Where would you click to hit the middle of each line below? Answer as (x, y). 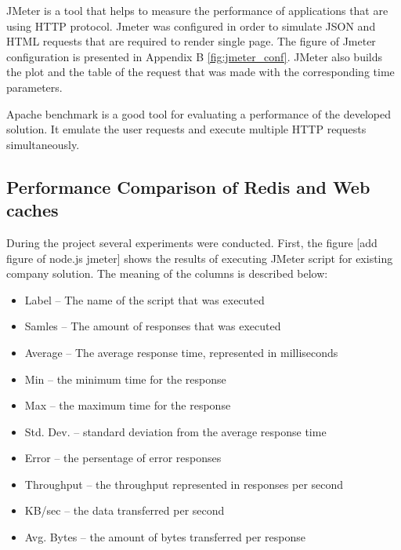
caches (33, 210)
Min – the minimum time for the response (125, 379)
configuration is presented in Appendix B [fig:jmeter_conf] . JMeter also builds (195, 56)
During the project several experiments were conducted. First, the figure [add (192, 242)
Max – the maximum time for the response (128, 405)
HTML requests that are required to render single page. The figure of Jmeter (191, 41)
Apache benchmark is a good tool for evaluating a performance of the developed (199, 113)
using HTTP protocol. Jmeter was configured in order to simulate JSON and (191, 25)
